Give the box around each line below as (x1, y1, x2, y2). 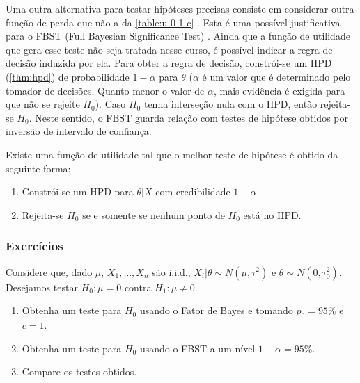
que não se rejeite (6, 97, 80, 111)
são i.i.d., (152, 264, 191, 279)
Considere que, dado (6, 264, 93, 279)
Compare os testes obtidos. (22, 364, 137, 379)
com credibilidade (155, 184, 230, 199)
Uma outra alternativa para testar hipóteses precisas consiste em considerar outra (6, 1, 354, 15)
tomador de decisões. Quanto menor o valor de (6, 83, 205, 97)
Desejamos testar (6, 279, 78, 294)
